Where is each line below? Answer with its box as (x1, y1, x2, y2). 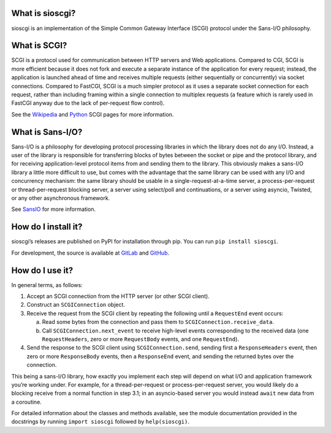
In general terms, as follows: (11, 281, 83, 288)
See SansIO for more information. (11, 205, 96, 213)
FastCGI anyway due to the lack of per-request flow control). (11, 99, 165, 107)
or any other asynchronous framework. (11, 194, 110, 202)
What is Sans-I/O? (11, 126, 83, 137)
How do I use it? (11, 265, 74, 275)
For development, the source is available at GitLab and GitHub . (11, 249, 170, 256)
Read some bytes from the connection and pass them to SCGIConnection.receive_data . (42, 318, 274, 326)
